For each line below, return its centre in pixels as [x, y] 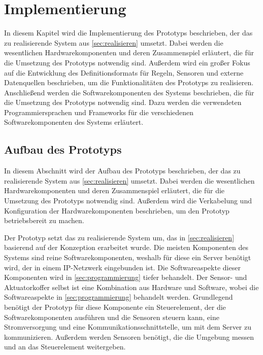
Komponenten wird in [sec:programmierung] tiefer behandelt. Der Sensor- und [126, 277]
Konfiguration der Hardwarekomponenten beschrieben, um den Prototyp [117, 210]
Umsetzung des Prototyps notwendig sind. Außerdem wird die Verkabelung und [128, 201]
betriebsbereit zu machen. [44, 220]
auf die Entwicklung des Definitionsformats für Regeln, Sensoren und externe [124, 72]
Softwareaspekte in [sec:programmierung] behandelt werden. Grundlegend [119, 297]
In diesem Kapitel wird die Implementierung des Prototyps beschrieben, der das [128, 33]
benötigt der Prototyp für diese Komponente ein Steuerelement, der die [115, 307]
